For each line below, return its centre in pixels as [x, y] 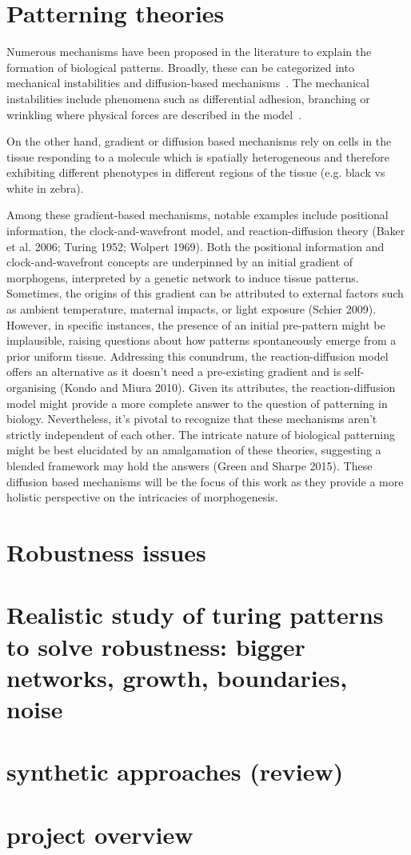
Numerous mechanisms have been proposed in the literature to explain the [189, 52]
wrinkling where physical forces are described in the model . [154, 114]
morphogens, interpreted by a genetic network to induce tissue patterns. [183, 277]
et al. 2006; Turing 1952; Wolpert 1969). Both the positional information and [196, 246]
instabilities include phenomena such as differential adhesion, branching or [188, 98]
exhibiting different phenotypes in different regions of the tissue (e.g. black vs [196, 172]
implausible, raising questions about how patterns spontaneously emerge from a [202, 340]
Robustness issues [106, 551]
